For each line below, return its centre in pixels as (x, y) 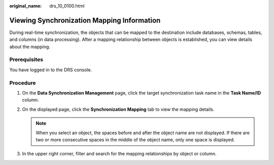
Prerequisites (26, 60)
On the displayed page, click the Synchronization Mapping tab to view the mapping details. (118, 109)
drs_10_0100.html (67, 6)
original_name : (26, 6)
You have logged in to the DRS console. (51, 70)
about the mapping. (30, 47)
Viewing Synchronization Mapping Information (85, 20)
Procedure (23, 82)
